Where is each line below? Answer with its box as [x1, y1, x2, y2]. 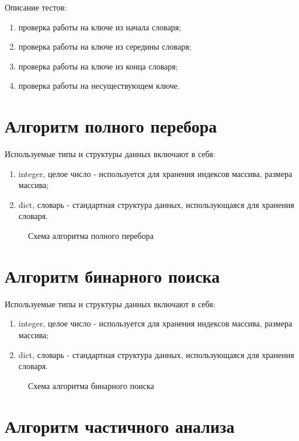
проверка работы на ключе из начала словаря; [18, 20, 182, 33]
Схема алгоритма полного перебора [28, 230, 154, 242]
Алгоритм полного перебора [5, 114, 217, 138]
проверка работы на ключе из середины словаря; [18, 40, 192, 53]
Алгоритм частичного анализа [5, 414, 235, 437]
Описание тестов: [5, 1, 67, 13]
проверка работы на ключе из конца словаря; [18, 60, 178, 72]
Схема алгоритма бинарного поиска [28, 379, 154, 391]
